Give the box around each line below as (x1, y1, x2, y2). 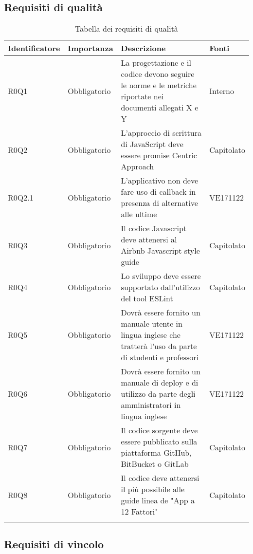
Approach (121, 161, 154, 172)
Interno (209, 85, 234, 96)
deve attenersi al (121, 234, 177, 245)
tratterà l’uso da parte (121, 340, 197, 352)
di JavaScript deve (121, 138, 183, 150)
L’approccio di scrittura (121, 127, 201, 139)
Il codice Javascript (121, 222, 187, 234)
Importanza (68, 42, 113, 54)
